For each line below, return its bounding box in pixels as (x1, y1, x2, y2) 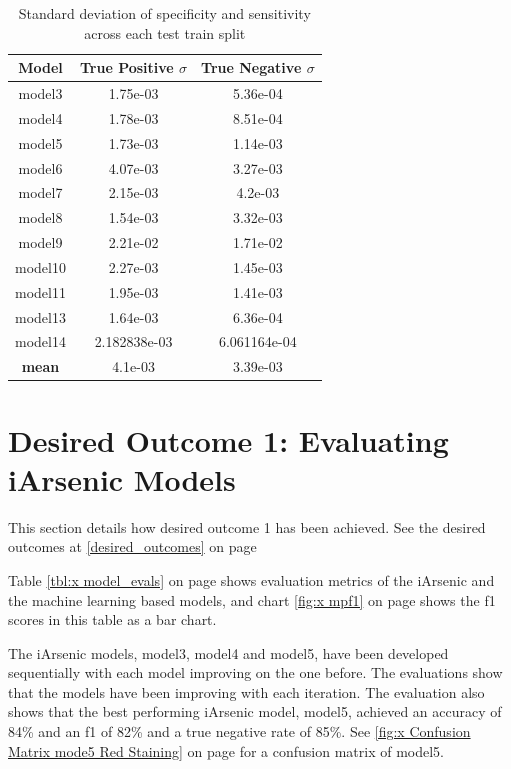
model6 (18, 157, 63, 178)
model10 (15, 256, 66, 277)
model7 (18, 182, 63, 203)
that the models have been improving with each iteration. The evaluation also (8, 681, 485, 702)
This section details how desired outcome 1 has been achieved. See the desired (8, 516, 486, 537)
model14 (15, 331, 66, 352)
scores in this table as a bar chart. (8, 609, 217, 630)
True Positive (79, 57, 174, 78)
